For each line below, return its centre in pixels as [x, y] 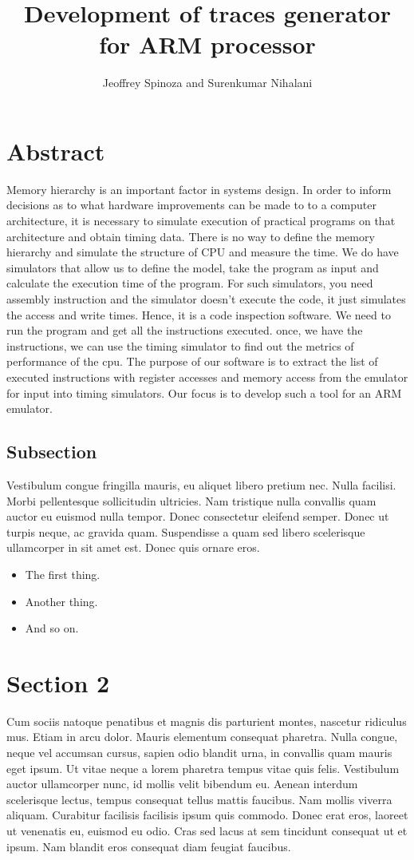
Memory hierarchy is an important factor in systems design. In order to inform [199, 189]
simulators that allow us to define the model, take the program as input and [193, 267]
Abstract [56, 151]
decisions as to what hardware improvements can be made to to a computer [191, 205]
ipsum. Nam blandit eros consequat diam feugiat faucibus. [149, 846]
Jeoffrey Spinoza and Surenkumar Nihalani [207, 83]
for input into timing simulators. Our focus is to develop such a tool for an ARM [204, 392]
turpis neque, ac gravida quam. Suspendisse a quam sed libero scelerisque [186, 531]
